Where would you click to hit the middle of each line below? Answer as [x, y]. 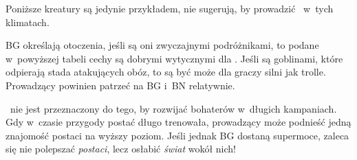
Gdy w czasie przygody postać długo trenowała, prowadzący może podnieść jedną [178, 122]
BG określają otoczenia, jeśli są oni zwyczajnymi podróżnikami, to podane [162, 45]
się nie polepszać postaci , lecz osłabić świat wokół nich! [121, 149]
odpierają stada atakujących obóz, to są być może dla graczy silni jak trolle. [166, 72]
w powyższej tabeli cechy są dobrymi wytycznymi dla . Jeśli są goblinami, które [174, 58]
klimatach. [28, 22]
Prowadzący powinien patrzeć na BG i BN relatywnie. [120, 85]
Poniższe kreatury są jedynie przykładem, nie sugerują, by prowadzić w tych [170, 8]
